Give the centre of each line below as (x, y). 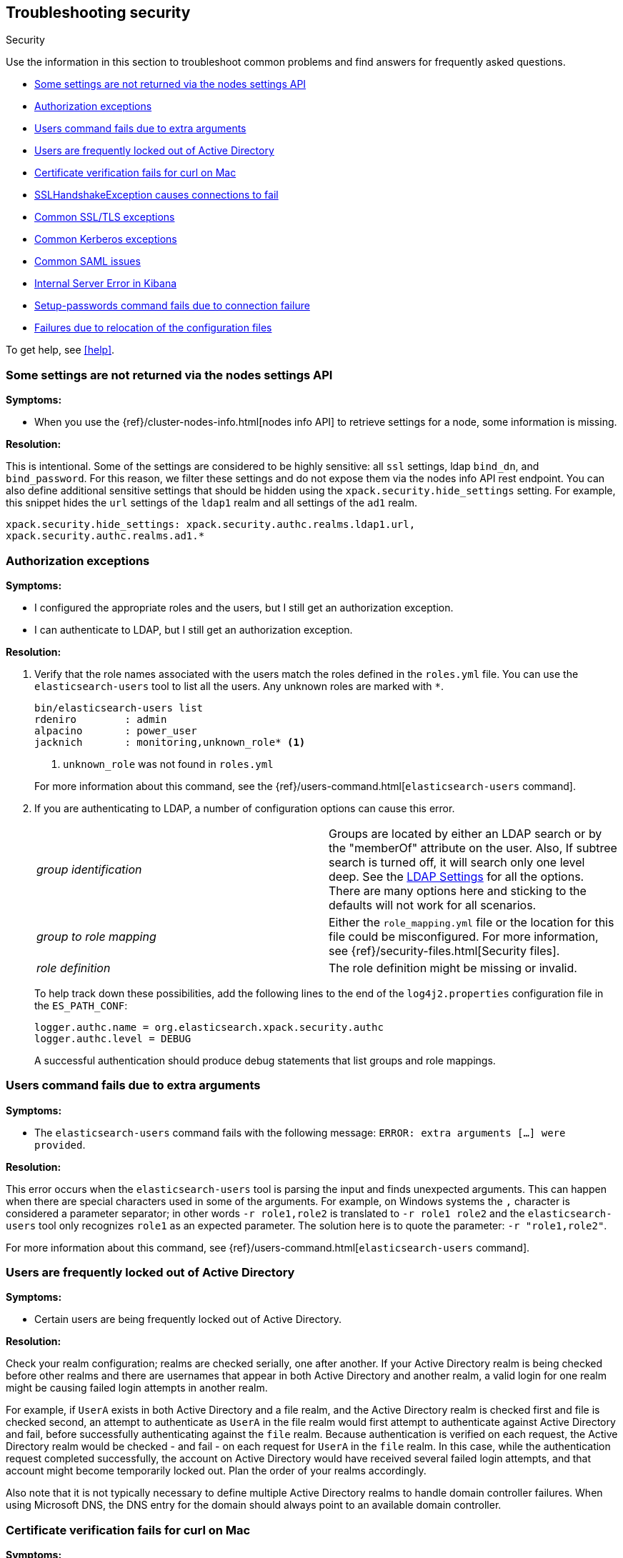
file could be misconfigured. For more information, (464, 936)
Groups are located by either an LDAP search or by (465, 833)
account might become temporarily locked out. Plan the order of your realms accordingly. (216, 1471)
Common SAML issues (88, 261)
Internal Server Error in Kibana (106, 284)
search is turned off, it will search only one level (457, 862)
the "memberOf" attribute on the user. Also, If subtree (473, 848)
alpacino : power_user (116, 730)
